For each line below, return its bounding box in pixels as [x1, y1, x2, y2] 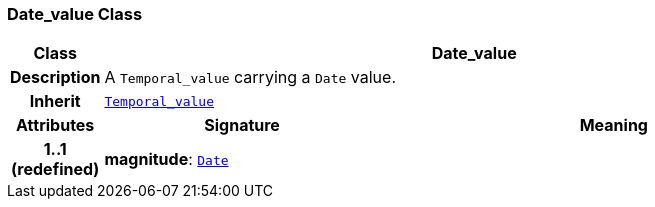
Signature [204, 115, 280, 136]
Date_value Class [7, 4, 143, 24]
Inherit [29, 91, 81, 112]
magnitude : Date [104, 149, 229, 170]
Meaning [579, 115, 648, 136]
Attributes [16, 115, 95, 136]
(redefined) [11, 159, 100, 180]
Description [10, 67, 101, 88]
